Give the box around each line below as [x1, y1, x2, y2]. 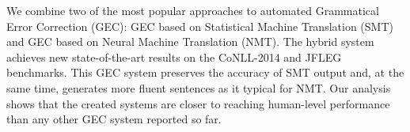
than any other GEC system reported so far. [6, 111, 222, 127]
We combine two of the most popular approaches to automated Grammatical [6, 2, 379, 18]
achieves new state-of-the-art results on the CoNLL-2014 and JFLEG [6, 48, 342, 65]
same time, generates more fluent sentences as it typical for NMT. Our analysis [6, 79, 391, 96]
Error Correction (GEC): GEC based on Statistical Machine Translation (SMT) [6, 17, 393, 34]
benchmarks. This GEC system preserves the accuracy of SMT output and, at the [6, 64, 404, 81]
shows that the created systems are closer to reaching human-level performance [6, 95, 390, 111]
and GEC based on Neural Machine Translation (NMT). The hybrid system [6, 33, 374, 50]
